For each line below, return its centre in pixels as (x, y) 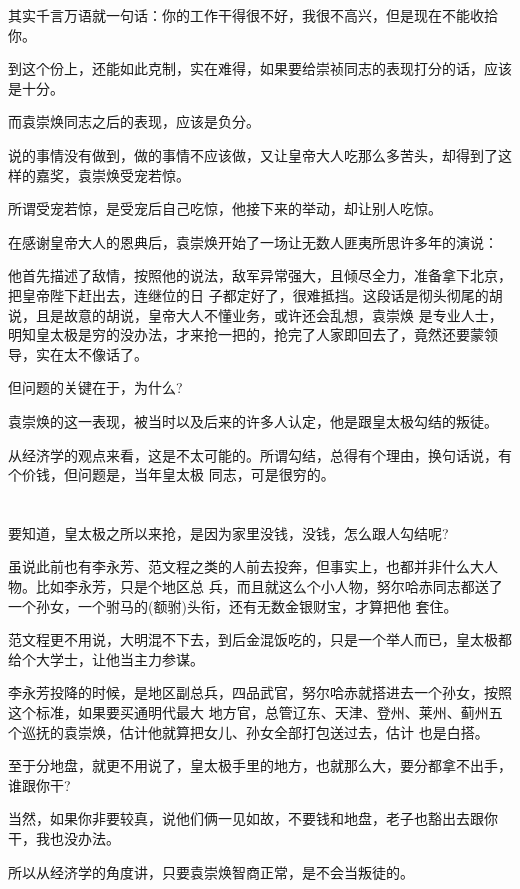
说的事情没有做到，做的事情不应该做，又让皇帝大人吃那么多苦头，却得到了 (253, 154)
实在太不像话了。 (91, 353)
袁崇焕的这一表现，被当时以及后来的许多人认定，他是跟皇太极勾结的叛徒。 (253, 420)
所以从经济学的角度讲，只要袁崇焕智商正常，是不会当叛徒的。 (211, 871)
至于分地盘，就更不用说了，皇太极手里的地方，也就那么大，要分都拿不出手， (260, 765)
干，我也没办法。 (64, 838)
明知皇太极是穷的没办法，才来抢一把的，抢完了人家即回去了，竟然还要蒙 (246, 334)
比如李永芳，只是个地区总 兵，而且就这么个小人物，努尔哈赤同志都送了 (269, 586)
